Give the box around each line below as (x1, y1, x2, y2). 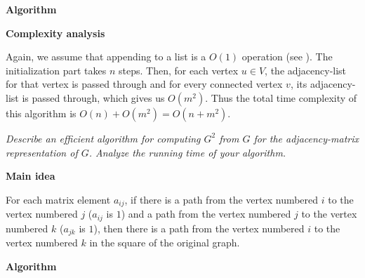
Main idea (6, 168, 55, 183)
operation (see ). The (241, 49, 333, 64)
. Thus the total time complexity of (205, 90, 357, 105)
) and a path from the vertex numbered (121, 206, 291, 221)
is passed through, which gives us (22, 90, 165, 105)
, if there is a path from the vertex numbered (124, 192, 319, 206)
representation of (6, 145, 78, 159)
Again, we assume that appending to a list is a (6, 49, 206, 64)
